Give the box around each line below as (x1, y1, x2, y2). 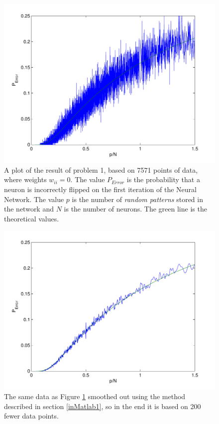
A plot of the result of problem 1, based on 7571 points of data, (4, 164, 198, 175)
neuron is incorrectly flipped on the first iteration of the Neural (4, 184, 197, 194)
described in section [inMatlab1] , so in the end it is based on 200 (4, 401, 201, 411)
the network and (4, 204, 54, 214)
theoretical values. (4, 213, 59, 223)
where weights (4, 174, 47, 185)
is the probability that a (126, 174, 200, 185)
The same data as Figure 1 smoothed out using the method (4, 391, 186, 401)
